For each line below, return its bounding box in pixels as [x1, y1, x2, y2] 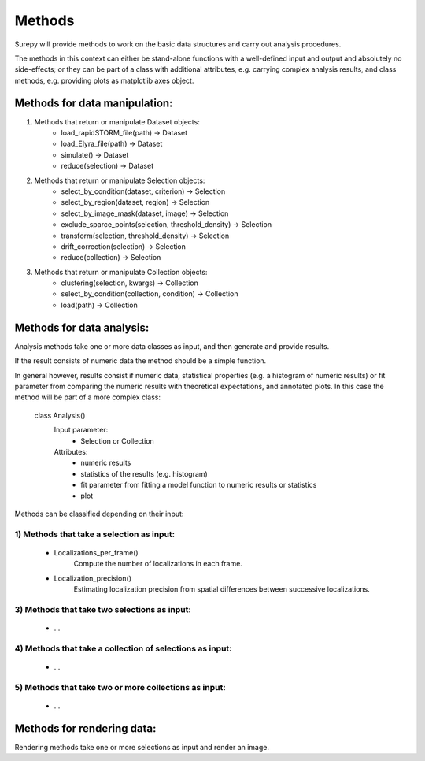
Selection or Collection [80, 436, 155, 445]
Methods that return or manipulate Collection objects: [34, 267, 208, 277]
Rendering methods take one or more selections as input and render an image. [14, 742, 269, 752]
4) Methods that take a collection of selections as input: [14, 643, 232, 654]
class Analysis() [34, 410, 86, 420]
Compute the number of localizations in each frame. [73, 559, 243, 569]
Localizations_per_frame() [54, 548, 139, 557]
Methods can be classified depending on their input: [14, 509, 184, 518]
